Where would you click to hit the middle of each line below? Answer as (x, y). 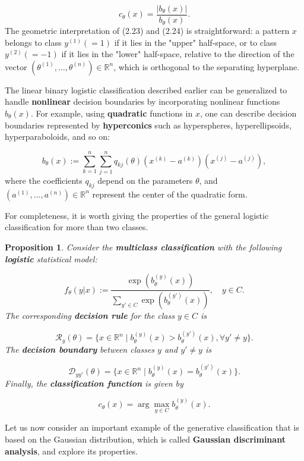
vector (16, 66)
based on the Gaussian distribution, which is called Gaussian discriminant (145, 439)
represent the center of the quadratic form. (170, 194)
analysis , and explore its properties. (71, 451)
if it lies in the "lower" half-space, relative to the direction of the (178, 54)
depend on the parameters (145, 180)
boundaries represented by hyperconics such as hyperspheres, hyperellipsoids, (148, 125)
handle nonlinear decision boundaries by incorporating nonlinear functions (142, 101)
